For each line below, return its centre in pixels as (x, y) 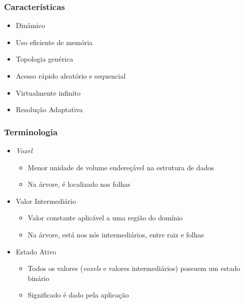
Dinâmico (30, 25)
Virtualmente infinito (48, 92)
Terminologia (31, 131)
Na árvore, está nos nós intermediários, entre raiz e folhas (116, 234)
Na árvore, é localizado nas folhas (79, 184)
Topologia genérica (44, 59)
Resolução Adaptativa (49, 109)
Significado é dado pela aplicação (78, 295)
